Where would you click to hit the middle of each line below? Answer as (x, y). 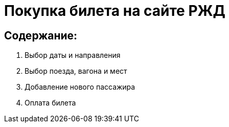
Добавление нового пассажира (80, 87)
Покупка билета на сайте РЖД (115, 11)
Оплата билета (50, 103)
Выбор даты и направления (73, 55)
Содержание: (41, 35)
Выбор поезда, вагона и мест (76, 71)
